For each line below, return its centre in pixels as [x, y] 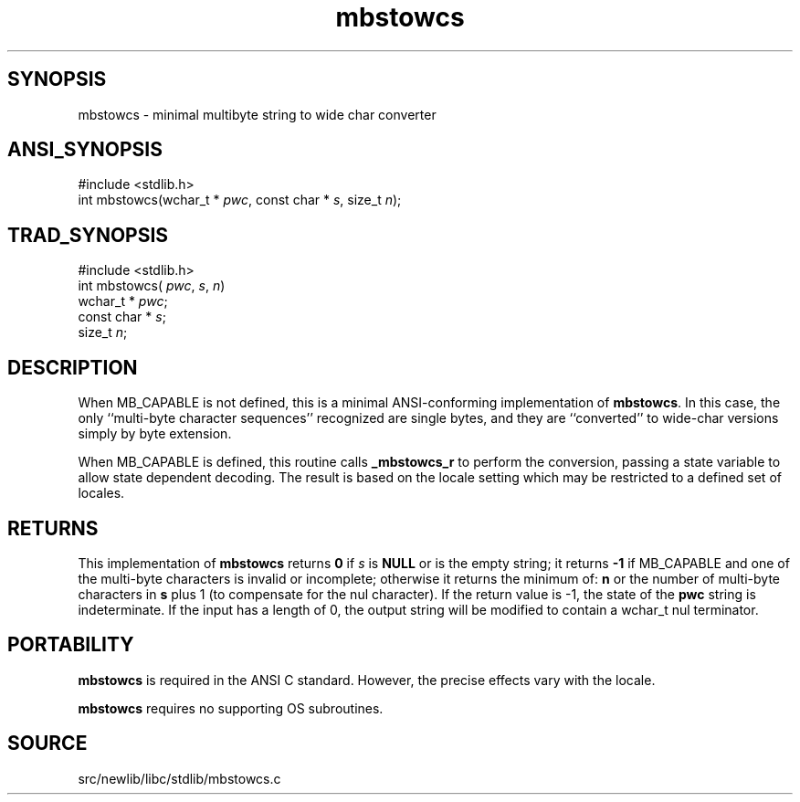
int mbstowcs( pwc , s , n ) [152, 286]
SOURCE [47, 744]
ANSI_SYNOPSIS [85, 150]
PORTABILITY [71, 645]
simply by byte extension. [155, 434]
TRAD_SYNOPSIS [88, 235]
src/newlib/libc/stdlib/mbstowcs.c [179, 778]
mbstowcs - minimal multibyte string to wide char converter [257, 114]
